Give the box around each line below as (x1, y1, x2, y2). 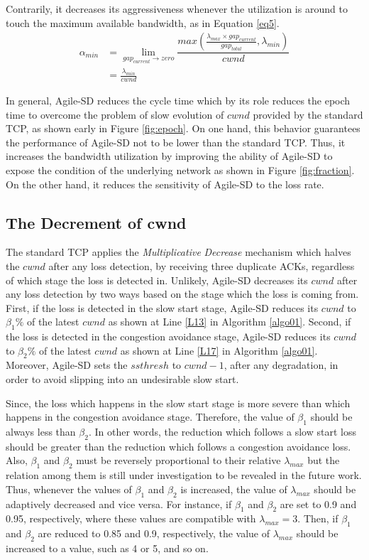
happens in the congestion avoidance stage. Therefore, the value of (6, 409, 294, 424)
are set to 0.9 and (280, 496, 357, 511)
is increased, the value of (180, 481, 287, 496)
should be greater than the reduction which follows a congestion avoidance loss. (6, 438, 351, 453)
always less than (6, 424, 76, 439)
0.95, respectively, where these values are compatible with (6, 511, 256, 526)
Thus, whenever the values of (6, 481, 132, 496)
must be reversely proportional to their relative (76, 453, 281, 468)
